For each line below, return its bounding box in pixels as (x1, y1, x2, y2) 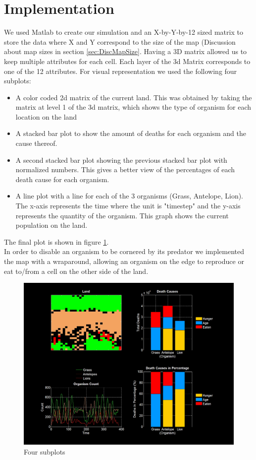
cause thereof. (15, 138, 57, 148)
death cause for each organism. (15, 174, 109, 184)
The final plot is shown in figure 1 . (4, 236, 109, 247)
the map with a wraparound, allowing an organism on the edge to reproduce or (4, 256, 244, 266)
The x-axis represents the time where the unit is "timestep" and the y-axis (15, 200, 241, 211)
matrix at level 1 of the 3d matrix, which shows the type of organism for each (15, 102, 251, 112)
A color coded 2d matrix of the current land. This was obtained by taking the (15, 92, 252, 102)
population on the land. (15, 220, 88, 230)
